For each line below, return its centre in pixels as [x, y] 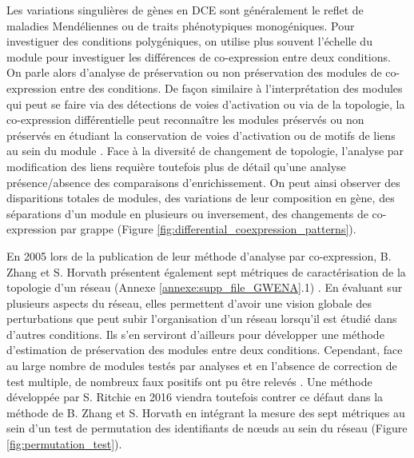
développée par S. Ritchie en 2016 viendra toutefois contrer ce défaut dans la [195, 397]
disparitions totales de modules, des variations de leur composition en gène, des [201, 198]
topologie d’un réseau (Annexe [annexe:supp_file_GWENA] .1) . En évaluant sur [205, 287]
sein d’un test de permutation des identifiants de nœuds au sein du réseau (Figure [207, 428]
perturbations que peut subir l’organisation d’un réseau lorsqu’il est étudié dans [202, 319]
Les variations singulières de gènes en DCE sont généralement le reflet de [185, 10]
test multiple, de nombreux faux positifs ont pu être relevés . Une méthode [189, 381]
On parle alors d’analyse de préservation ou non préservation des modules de [194, 72]
